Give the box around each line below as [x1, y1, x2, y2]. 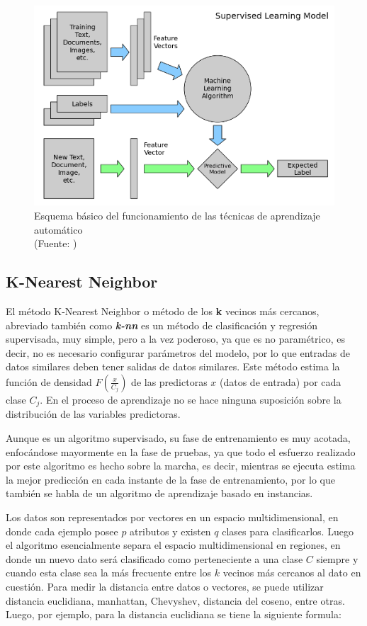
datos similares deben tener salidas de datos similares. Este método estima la [6, 359, 340, 374]
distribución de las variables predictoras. [6, 406, 181, 421]
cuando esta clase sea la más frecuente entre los [6, 565, 212, 580]
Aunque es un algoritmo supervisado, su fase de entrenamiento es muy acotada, [6, 430, 351, 445]
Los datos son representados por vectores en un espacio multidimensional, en [6, 509, 339, 524]
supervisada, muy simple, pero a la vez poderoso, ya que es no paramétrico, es [6, 331, 345, 346]
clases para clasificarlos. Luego [222, 523, 354, 538]
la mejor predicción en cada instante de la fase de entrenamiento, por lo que [6, 472, 336, 486]
